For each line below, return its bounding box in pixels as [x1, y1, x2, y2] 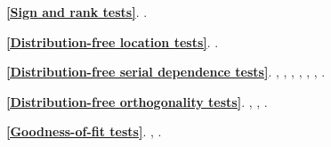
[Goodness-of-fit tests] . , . [6, 122, 162, 141]
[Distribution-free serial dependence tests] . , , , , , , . [6, 62, 326, 81]
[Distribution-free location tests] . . [6, 32, 219, 51]
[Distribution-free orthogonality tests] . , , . [6, 92, 268, 110]
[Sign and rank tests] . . [6, 3, 148, 20]
